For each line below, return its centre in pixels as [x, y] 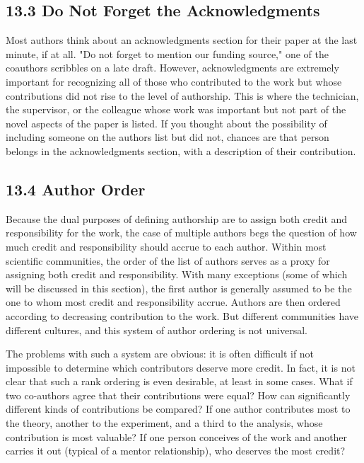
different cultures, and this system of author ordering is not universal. [157, 330]
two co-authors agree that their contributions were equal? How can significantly [178, 395]
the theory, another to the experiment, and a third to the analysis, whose [164, 423]
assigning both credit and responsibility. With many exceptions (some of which [177, 274]
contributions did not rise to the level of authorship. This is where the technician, [182, 95]
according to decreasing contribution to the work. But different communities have [182, 315]
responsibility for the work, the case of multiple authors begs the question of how [181, 233]
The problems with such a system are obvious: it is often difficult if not [160, 354]
